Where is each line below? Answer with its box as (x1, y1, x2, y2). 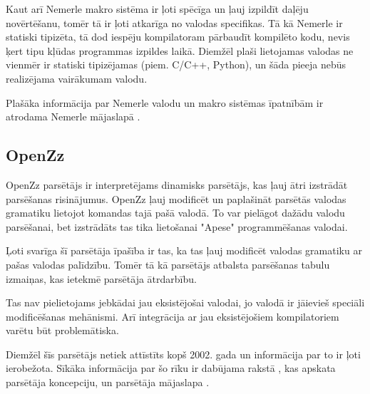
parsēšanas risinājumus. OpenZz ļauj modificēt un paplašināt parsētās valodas (6, 191, 346, 206)
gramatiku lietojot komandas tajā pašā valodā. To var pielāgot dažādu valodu (6, 205, 345, 220)
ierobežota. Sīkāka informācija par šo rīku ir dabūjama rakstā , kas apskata (6, 361, 336, 375)
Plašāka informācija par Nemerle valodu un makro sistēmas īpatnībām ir (6, 95, 324, 110)
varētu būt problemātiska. (6, 323, 119, 338)
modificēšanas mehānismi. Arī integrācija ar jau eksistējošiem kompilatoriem (6, 309, 339, 323)
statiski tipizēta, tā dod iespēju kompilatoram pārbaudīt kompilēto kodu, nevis (6, 29, 350, 44)
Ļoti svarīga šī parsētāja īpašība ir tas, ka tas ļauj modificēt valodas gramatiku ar (6, 243, 362, 258)
